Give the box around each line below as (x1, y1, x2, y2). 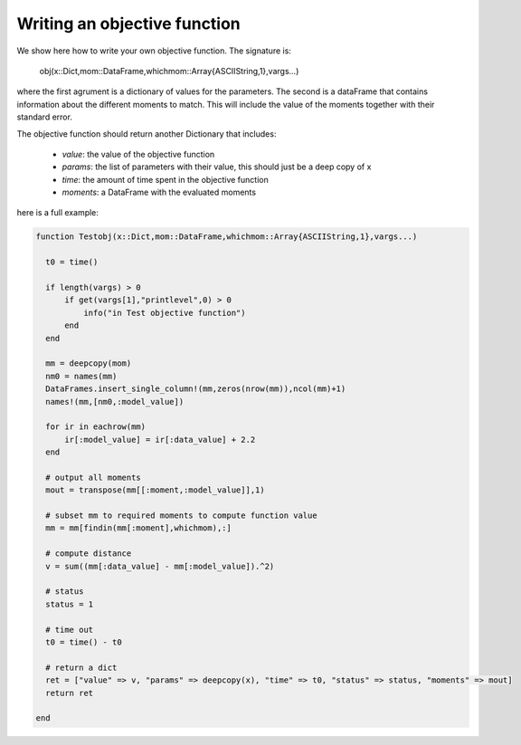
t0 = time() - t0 (45, 636, 122, 647)
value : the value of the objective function (62, 148, 215, 159)
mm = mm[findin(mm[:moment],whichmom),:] (45, 523, 232, 533)
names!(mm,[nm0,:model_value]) (45, 396, 185, 406)
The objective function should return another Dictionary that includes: (16, 128, 277, 139)
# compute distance (45, 549, 132, 559)
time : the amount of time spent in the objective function (62, 174, 269, 185)
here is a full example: (16, 207, 99, 218)
